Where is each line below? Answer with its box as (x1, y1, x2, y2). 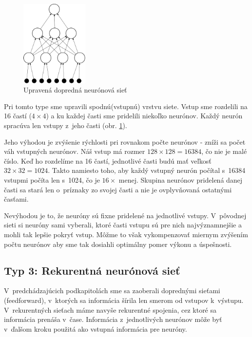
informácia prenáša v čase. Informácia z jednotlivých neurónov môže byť (4, 314, 222, 324)
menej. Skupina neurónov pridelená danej (118, 175, 243, 185)
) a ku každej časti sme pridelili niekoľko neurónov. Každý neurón (46, 111, 243, 121)
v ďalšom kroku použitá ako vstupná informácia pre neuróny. (4, 323, 187, 334)
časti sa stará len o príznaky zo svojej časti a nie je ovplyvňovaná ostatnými (4, 184, 232, 194)
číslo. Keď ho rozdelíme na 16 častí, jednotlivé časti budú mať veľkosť (4, 155, 212, 166)
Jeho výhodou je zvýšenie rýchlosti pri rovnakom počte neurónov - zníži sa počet (4, 136, 246, 147)
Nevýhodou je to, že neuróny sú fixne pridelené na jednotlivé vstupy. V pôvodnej (4, 210, 247, 220)
